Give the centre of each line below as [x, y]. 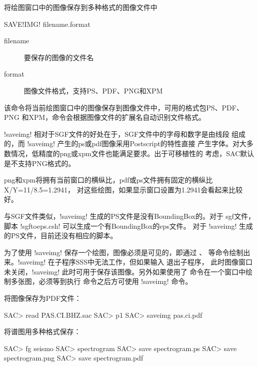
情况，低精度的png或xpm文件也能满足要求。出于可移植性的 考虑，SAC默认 [132, 153]
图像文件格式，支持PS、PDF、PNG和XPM [93, 90]
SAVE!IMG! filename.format [47, 24]
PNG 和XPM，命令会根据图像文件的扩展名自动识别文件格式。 [105, 117]
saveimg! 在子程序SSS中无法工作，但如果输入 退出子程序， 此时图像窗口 [136, 262]
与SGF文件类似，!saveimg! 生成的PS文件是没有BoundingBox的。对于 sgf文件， [129, 216]
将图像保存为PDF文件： [43, 298]
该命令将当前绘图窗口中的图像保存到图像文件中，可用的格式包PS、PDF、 [124, 107]
